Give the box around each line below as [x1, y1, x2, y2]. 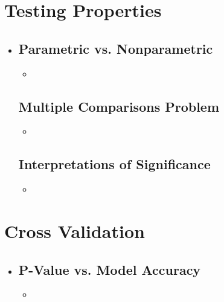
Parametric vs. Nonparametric [18, 39, 213, 57]
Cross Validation [4, 218, 145, 243]
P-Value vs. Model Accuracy [18, 260, 201, 278]
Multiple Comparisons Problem [18, 97, 220, 115]
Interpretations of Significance [18, 155, 211, 173]
